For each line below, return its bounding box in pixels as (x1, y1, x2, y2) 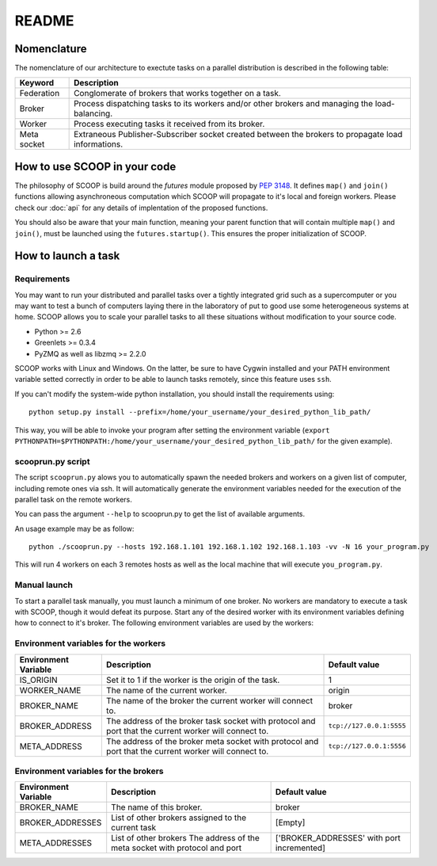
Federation (19, 88, 60, 99)
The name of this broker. (111, 802, 203, 813)
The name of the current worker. (105, 685, 227, 696)
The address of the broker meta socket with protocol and (105, 735, 319, 746)
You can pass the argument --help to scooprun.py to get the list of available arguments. (14, 509, 306, 519)
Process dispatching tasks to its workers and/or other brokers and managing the (74, 98, 374, 109)
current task (111, 822, 157, 834)
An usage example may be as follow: (14, 524, 135, 533)
